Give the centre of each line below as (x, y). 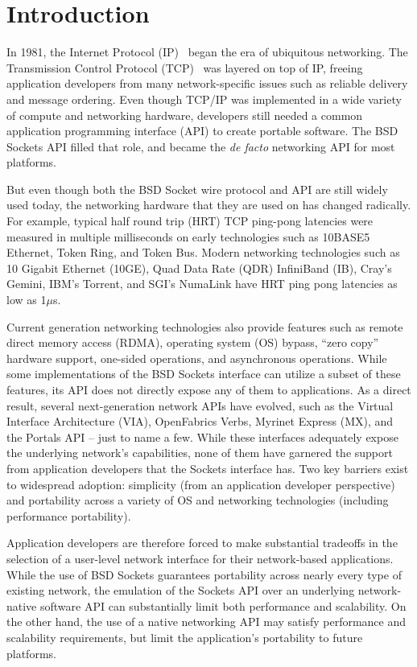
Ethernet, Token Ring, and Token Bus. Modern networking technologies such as (203, 252)
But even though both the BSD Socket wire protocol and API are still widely (197, 189)
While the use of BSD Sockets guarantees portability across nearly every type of (204, 574)
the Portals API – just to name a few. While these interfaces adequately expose (202, 436)
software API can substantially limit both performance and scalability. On (223, 605)
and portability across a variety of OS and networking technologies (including (198, 500)
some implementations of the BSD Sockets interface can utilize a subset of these (204, 374)
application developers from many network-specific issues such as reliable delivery (207, 83)
